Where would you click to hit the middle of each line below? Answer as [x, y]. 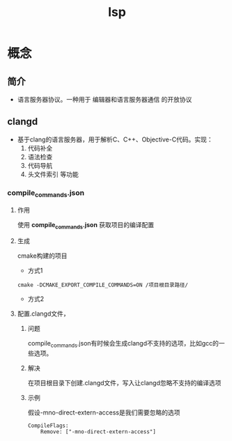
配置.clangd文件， [43, 314]
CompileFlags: [48, 426]
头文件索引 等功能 [53, 174]
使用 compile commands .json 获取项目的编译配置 [86, 226]
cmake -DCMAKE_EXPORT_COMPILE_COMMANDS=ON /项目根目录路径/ [102, 285]
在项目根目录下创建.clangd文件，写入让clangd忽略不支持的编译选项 [124, 382]
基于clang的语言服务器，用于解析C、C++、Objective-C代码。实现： [115, 139]
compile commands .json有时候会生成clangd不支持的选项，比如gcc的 [123, 344]
